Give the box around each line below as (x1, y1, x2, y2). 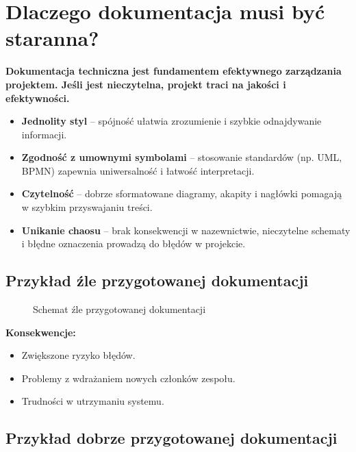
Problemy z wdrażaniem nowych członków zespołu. (21, 371, 236, 385)
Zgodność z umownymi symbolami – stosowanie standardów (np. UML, (21, 150, 342, 164)
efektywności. (5, 90, 70, 105)
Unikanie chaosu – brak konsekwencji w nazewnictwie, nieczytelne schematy (21, 223, 351, 237)
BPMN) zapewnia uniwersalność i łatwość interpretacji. (21, 163, 255, 177)
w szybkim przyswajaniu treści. (21, 200, 153, 214)
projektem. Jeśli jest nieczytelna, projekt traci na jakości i (5, 77, 286, 91)
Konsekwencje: (5, 325, 76, 339)
